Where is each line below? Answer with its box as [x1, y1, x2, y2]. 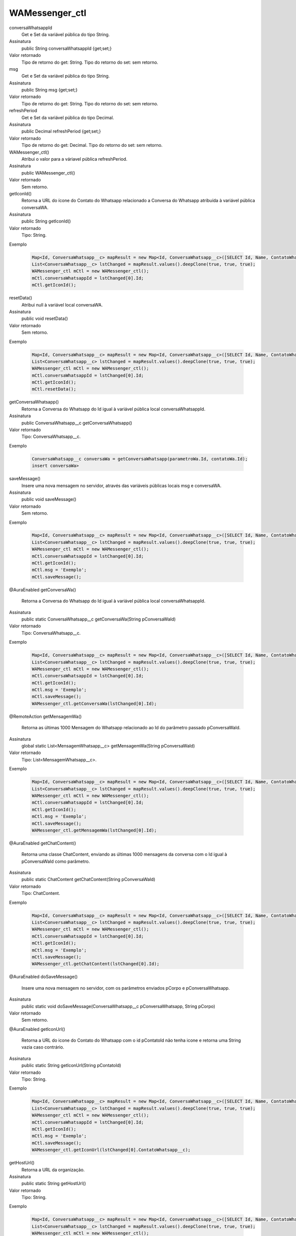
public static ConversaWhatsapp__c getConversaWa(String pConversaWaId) [21, 616, 176, 622]
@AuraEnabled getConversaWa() [9, 586, 76, 593]
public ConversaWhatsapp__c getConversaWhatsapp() [21, 420, 133, 426]
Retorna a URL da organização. [21, 1167, 85, 1173]
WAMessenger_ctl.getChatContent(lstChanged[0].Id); [32, 961, 160, 967]
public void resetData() [21, 315, 69, 321]
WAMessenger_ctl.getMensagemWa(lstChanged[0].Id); [32, 827, 157, 833]
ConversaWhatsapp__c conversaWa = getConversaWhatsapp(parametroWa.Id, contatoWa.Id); [32, 456, 248, 462]
